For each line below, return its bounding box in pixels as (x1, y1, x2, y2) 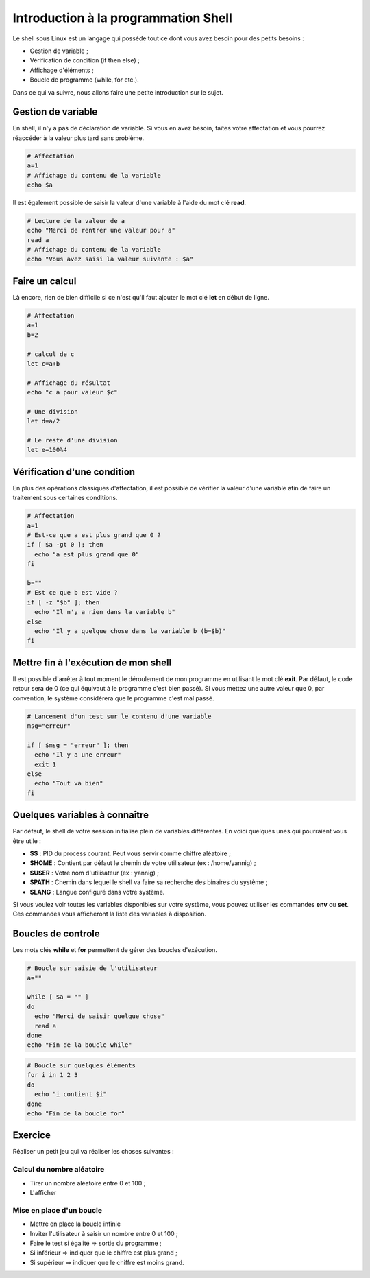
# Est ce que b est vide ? (27, 589, 118, 597)
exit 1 (34, 760, 57, 768)
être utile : (12, 837, 41, 845)
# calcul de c (27, 350, 75, 358)
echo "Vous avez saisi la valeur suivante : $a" (27, 255, 194, 263)
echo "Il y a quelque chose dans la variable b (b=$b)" (34, 628, 226, 635)
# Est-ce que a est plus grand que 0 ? (27, 532, 161, 539)
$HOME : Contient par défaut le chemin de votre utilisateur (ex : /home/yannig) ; (29, 859, 256, 867)
